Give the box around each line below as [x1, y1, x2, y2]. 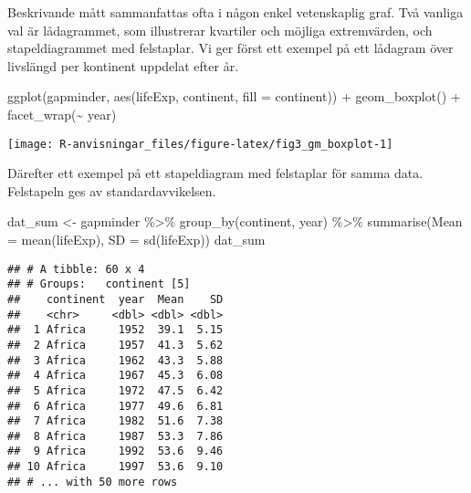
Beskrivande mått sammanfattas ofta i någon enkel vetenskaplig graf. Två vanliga [7, 3, 464, 21]
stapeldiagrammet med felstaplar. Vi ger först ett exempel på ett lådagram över [7, 38, 454, 58]
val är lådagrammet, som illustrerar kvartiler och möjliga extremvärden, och [7, 20, 433, 39]
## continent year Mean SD [7, 292, 224, 306]
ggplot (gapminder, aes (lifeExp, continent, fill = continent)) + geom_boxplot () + [7, 87, 461, 106]
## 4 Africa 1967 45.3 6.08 [7, 369, 224, 383]
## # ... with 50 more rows [7, 475, 178, 488]
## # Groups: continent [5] [7, 278, 191, 291]
